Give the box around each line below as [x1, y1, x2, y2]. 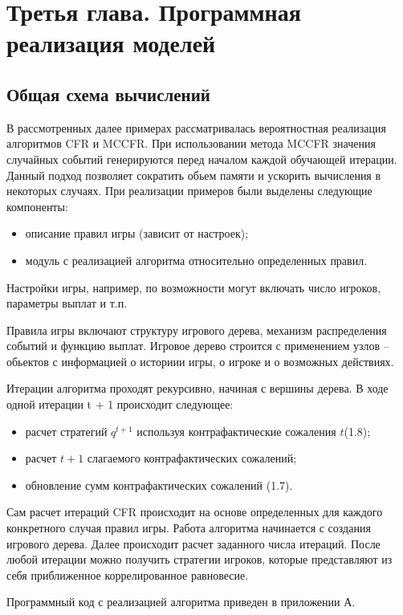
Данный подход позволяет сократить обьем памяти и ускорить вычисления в [6, 166, 381, 183]
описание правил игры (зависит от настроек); [25, 225, 249, 242]
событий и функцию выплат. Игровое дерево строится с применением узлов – [6, 337, 389, 354]
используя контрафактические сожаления [136, 422, 336, 439]
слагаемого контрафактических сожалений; [87, 450, 297, 466]
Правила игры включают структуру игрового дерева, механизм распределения [6, 321, 387, 338]
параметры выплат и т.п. [6, 295, 128, 312]
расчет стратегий [25, 422, 108, 439]
